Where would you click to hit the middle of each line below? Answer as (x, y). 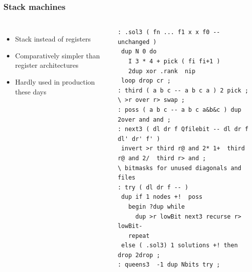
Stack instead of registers (53, 39)
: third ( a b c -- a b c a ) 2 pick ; (183, 90)
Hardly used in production (55, 82)
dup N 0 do (139, 52)
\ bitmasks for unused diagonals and (180, 168)
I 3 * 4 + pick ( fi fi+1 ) (174, 61)
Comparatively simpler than (57, 55)
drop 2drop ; (139, 255)
